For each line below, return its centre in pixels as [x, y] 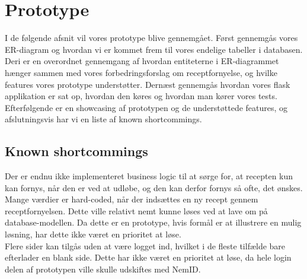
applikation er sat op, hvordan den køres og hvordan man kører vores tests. [141, 96]
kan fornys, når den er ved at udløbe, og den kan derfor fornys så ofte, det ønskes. [154, 187]
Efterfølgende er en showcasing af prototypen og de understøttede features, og [146, 107]
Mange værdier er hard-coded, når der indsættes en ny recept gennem [132, 199]
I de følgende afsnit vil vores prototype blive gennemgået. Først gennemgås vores [151, 38]
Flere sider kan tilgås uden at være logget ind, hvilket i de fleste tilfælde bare [145, 245]
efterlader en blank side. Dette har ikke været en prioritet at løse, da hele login [148, 257]
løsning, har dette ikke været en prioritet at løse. [93, 234]
